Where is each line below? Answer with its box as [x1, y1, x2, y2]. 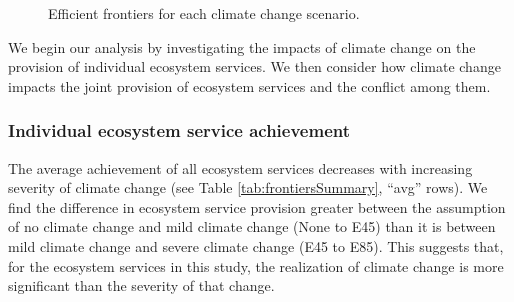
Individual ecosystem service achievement [8, 118, 351, 143]
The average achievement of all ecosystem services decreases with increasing [8, 157, 473, 178]
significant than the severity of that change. [8, 275, 275, 296]
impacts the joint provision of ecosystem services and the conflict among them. [8, 75, 491, 96]
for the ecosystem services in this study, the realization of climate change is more [8, 255, 504, 276]
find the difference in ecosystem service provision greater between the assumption [8, 196, 506, 217]
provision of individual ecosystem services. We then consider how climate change [8, 56, 501, 77]
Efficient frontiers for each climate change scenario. [48, 3, 360, 23]
